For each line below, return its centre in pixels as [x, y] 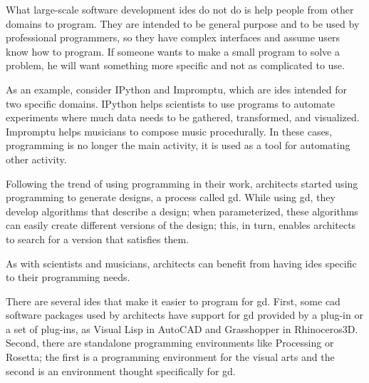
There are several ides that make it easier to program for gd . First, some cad [173, 301]
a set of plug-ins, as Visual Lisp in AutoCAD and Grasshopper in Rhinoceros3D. [182, 328]
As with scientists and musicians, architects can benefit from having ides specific [181, 263]
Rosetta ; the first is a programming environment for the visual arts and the [170, 357]
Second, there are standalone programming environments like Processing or [170, 343]
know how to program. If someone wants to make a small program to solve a [173, 51]
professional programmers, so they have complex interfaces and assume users [173, 37]
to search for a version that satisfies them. [98, 239]
